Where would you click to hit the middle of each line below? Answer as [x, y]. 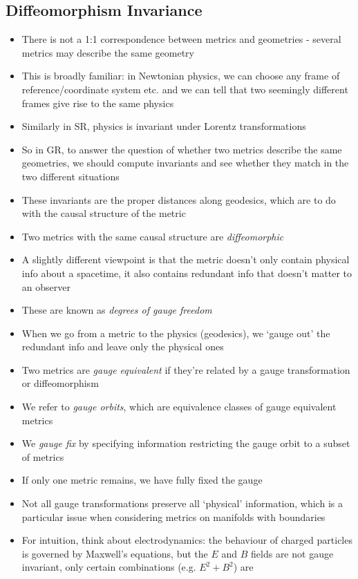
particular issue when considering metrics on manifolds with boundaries [173, 516]
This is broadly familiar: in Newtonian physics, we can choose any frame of [181, 76]
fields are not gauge [292, 553]
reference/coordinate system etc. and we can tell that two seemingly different [185, 89]
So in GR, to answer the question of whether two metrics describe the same [182, 149]
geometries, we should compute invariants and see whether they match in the [185, 163]
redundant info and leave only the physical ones [123, 347]
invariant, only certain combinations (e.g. [109, 567]
